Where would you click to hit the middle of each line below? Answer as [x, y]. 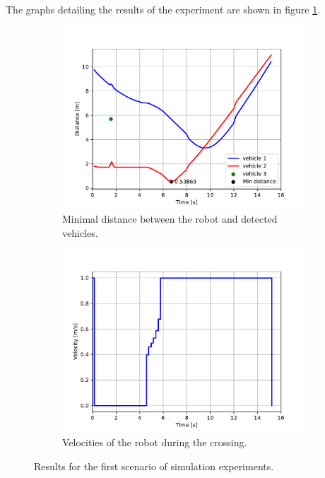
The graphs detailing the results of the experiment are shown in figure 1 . [163, 9]
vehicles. [80, 232]
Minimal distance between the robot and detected [170, 219]
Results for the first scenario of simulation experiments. [154, 466]
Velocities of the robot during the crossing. [155, 442]
